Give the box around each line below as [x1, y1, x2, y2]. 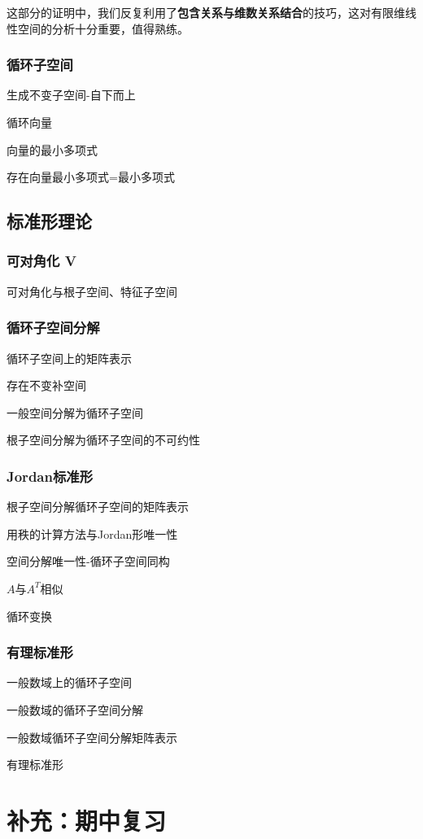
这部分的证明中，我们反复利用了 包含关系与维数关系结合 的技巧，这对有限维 [7, 4, 405, 20]
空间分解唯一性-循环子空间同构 [7, 553, 170, 570]
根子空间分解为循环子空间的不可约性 [7, 431, 200, 448]
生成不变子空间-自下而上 [7, 86, 136, 103]
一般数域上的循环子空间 [7, 674, 132, 691]
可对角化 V [7, 251, 76, 271]
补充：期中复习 [7, 803, 167, 837]
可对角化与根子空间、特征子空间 [7, 282, 177, 299]
